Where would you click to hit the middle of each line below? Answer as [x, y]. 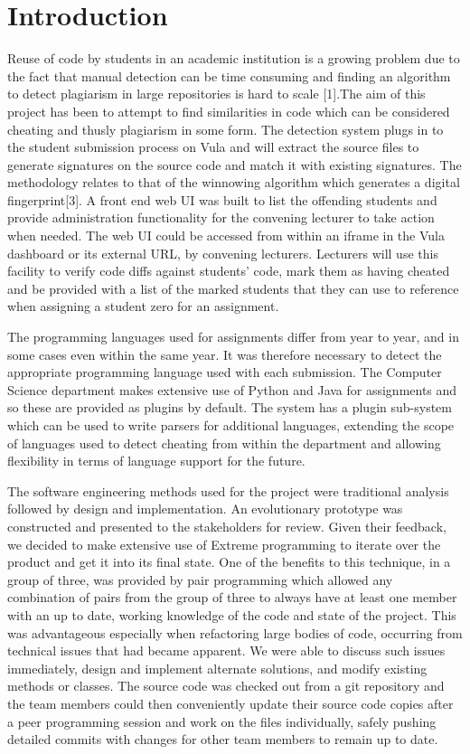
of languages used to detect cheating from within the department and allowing [224, 443]
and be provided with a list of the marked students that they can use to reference [233, 288]
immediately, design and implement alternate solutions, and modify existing [217, 668]
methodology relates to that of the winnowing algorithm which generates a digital [234, 182]
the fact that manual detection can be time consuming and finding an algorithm [229, 75]
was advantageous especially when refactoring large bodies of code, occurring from [235, 632]
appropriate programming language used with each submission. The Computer [225, 372]
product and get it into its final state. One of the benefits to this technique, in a [229, 562]
